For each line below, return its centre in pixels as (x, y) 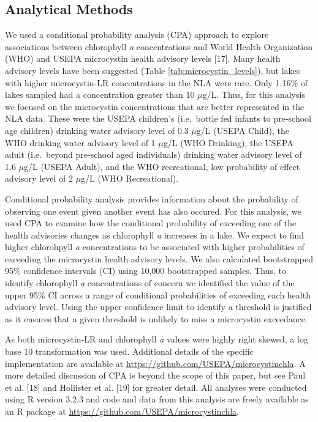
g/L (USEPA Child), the (243, 130)
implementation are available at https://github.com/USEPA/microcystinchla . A (155, 363)
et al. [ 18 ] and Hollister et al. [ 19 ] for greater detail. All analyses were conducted (156, 387)
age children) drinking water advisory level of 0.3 (97, 130)
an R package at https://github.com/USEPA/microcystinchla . (122, 411)
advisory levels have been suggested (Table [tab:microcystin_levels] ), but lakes (153, 70)
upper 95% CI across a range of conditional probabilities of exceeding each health (158, 294)
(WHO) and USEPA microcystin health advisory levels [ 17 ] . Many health (143, 58)
